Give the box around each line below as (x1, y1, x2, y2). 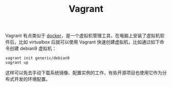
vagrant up (5, 60, 29, 66)
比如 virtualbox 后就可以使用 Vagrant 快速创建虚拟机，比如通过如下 (18, 39, 160, 45)
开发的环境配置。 (14, 76, 50, 82)
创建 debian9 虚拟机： (9, 46, 57, 52)
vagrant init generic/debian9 (5, 56, 70, 61)
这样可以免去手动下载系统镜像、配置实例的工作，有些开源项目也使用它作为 (5, 70, 162, 76)
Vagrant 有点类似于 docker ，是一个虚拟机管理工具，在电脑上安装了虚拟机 (5, 33, 160, 39)
